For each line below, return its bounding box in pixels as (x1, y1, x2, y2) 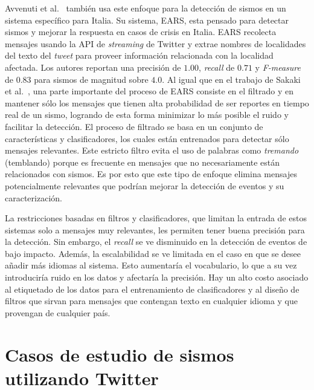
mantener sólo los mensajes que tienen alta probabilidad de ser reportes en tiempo (5, 96, 309, 109)
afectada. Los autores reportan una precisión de (5, 60, 181, 73)
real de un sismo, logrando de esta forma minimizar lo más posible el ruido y (5, 108, 289, 121)
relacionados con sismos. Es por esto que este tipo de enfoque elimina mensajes (5, 167, 297, 180)
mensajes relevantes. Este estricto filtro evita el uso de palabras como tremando (5, 144, 299, 157)
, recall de (199, 60, 235, 73)
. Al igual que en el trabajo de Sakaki (162, 73, 301, 85)
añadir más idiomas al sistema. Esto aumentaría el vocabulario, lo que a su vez (5, 259, 297, 271)
